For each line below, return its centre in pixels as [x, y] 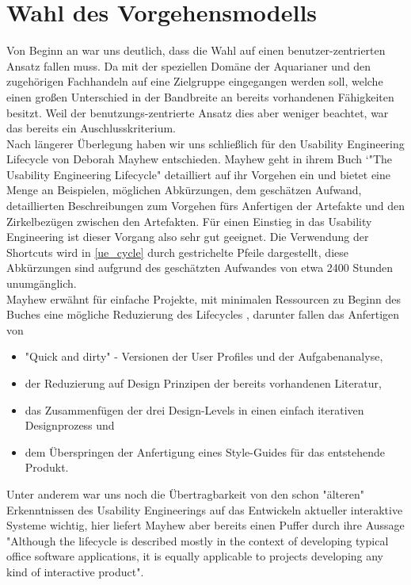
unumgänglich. [42, 283]
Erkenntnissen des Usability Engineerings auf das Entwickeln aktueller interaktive [205, 509]
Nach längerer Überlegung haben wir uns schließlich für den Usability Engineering [205, 143]
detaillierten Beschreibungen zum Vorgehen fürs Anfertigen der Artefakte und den [206, 206]
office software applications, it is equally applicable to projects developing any [195, 556]
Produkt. [47, 467]
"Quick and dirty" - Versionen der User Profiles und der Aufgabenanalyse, [204, 356]
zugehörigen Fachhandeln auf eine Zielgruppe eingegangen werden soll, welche [195, 81]
